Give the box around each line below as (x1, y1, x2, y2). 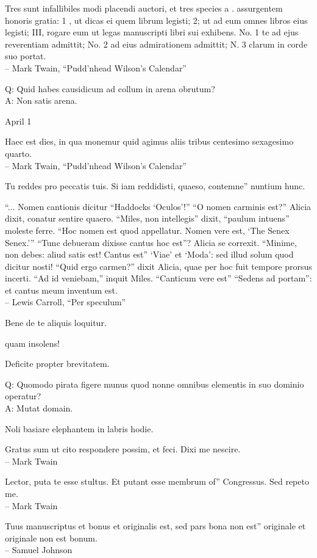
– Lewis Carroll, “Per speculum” (5, 295, 126, 308)
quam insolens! (5, 336, 60, 349)
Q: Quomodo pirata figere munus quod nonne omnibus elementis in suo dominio (5, 377, 304, 390)
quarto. (5, 147, 32, 159)
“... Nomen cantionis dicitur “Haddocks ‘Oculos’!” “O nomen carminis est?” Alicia (5, 200, 312, 212)
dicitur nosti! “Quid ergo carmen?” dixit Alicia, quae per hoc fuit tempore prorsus (5, 259, 312, 272)
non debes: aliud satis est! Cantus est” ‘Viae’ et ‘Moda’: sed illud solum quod (5, 248, 294, 261)
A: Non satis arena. (5, 94, 77, 107)
